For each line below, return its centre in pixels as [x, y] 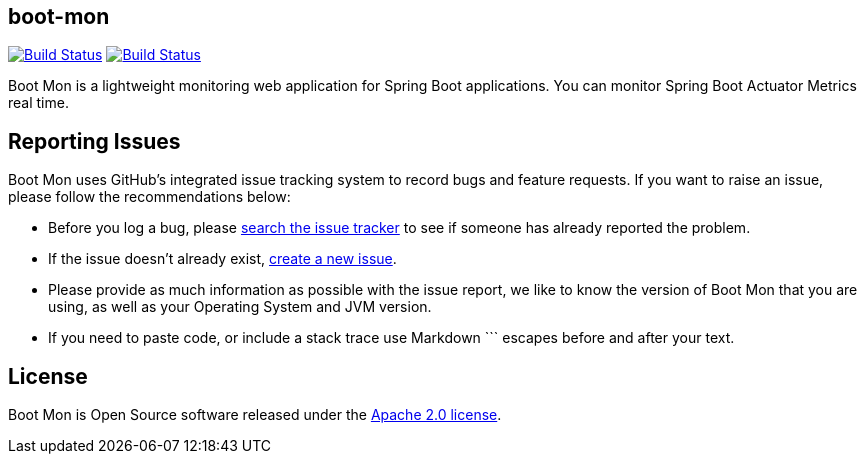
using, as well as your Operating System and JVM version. [240, 307]
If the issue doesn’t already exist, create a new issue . [222, 259]
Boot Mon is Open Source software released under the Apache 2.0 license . [255, 415]
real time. [38, 103]
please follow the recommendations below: [149, 197]
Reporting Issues [94, 141]
